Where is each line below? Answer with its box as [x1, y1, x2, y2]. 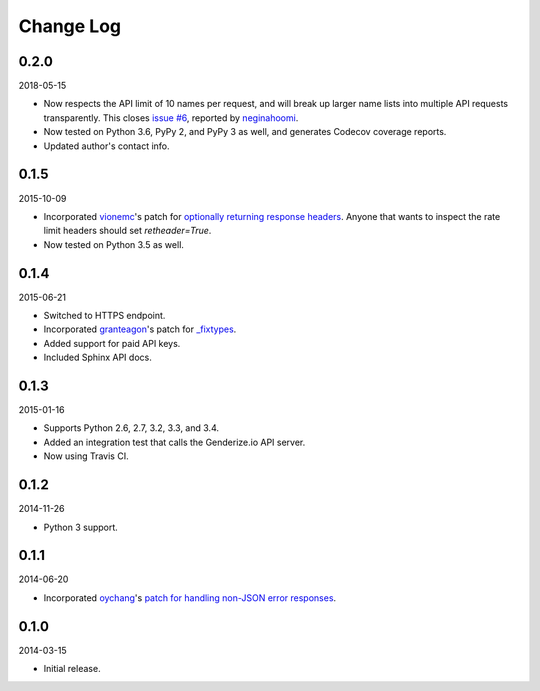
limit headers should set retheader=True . [43, 225, 212, 237]
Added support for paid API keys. [43, 337, 181, 349]
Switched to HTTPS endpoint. [43, 310, 166, 321]
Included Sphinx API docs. [43, 351, 152, 364]
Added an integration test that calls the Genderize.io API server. [43, 436, 306, 448]
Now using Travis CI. [43, 450, 129, 462]
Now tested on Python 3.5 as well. [43, 238, 185, 250]
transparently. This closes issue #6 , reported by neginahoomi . [43, 111, 299, 124]
